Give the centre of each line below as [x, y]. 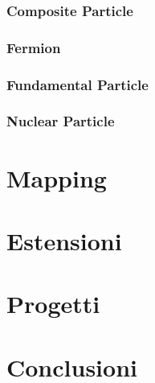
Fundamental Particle [77, 84]
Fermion [34, 47]
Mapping [57, 177]
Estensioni [64, 240]
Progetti [53, 304]
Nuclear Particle [61, 121]
